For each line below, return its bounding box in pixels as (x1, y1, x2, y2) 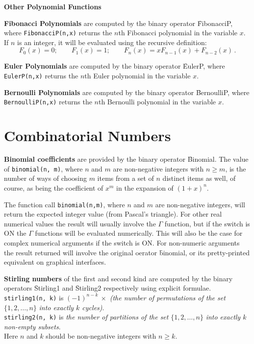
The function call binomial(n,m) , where (4, 199, 125, 209)
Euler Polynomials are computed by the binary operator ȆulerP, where (4, 61, 225, 71)
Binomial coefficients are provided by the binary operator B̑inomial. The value (4, 154, 249, 164)
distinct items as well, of (162, 173, 236, 183)
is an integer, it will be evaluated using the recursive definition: (17, 37, 207, 47)
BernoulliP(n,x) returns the (4, 97, 92, 107)
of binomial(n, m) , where (4, 163, 83, 173)
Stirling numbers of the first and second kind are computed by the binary (4, 273, 233, 283)
